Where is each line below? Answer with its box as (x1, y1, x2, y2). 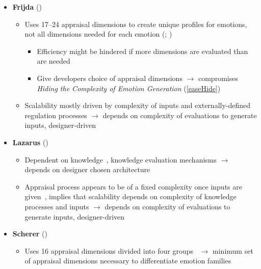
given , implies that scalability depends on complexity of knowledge (24, 191, 237, 202)
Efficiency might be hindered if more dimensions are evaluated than (37, 45, 248, 56)
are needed (37, 56, 70, 66)
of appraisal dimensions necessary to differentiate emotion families (24, 255, 231, 266)
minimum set (213, 245, 253, 256)
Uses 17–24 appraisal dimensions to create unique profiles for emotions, (24, 18, 247, 29)
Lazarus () (12, 137, 48, 147)
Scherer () (12, 228, 47, 239)
